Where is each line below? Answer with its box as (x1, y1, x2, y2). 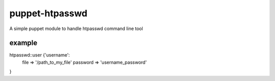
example (9, 39, 38, 47)
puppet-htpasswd (9, 8, 88, 19)
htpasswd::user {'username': (9, 52, 70, 58)
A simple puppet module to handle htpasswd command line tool (9, 25, 143, 32)
